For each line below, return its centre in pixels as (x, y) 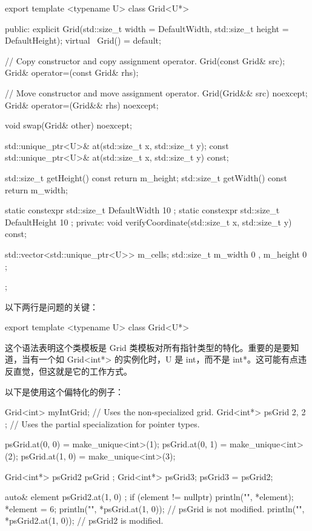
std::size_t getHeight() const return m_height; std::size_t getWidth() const (146, 177)
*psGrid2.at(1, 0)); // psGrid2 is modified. (84, 520)
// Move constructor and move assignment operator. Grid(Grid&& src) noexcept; (156, 92)
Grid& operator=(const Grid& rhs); (72, 72)
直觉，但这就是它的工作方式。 (72, 371)
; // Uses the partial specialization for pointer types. (102, 423)
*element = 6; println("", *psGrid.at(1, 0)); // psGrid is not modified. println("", (155, 508)
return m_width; (36, 189)
